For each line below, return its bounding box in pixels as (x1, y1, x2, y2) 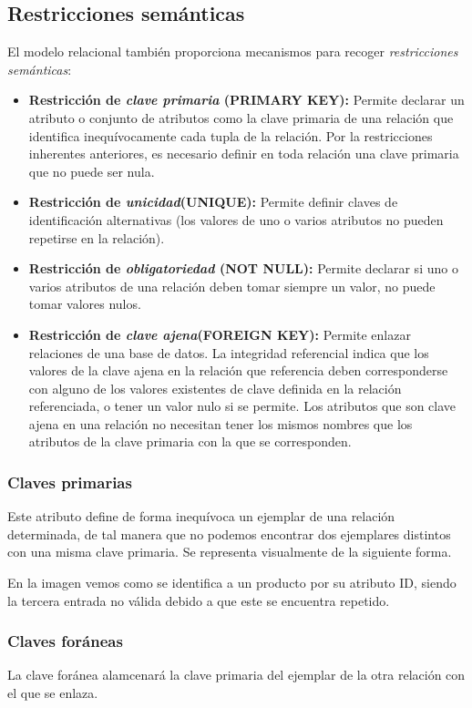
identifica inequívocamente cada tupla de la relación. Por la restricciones (28, 126, 433, 145)
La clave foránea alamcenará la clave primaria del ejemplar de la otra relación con (7, 665, 466, 684)
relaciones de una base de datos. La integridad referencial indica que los (28, 343, 429, 362)
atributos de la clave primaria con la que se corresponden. (28, 432, 352, 451)
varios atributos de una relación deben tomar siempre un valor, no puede (28, 276, 436, 295)
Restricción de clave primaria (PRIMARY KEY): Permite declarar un (28, 90, 465, 109)
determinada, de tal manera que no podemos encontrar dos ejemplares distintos (7, 524, 451, 543)
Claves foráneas (7, 630, 123, 652)
